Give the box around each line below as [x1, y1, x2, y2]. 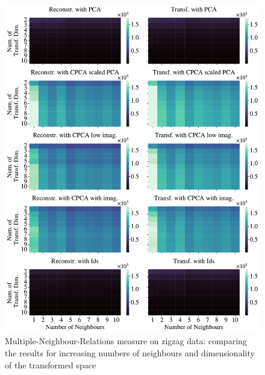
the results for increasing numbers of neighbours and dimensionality [5, 346, 255, 359]
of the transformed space [5, 358, 96, 371]
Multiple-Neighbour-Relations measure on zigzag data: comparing [5, 335, 247, 347]
